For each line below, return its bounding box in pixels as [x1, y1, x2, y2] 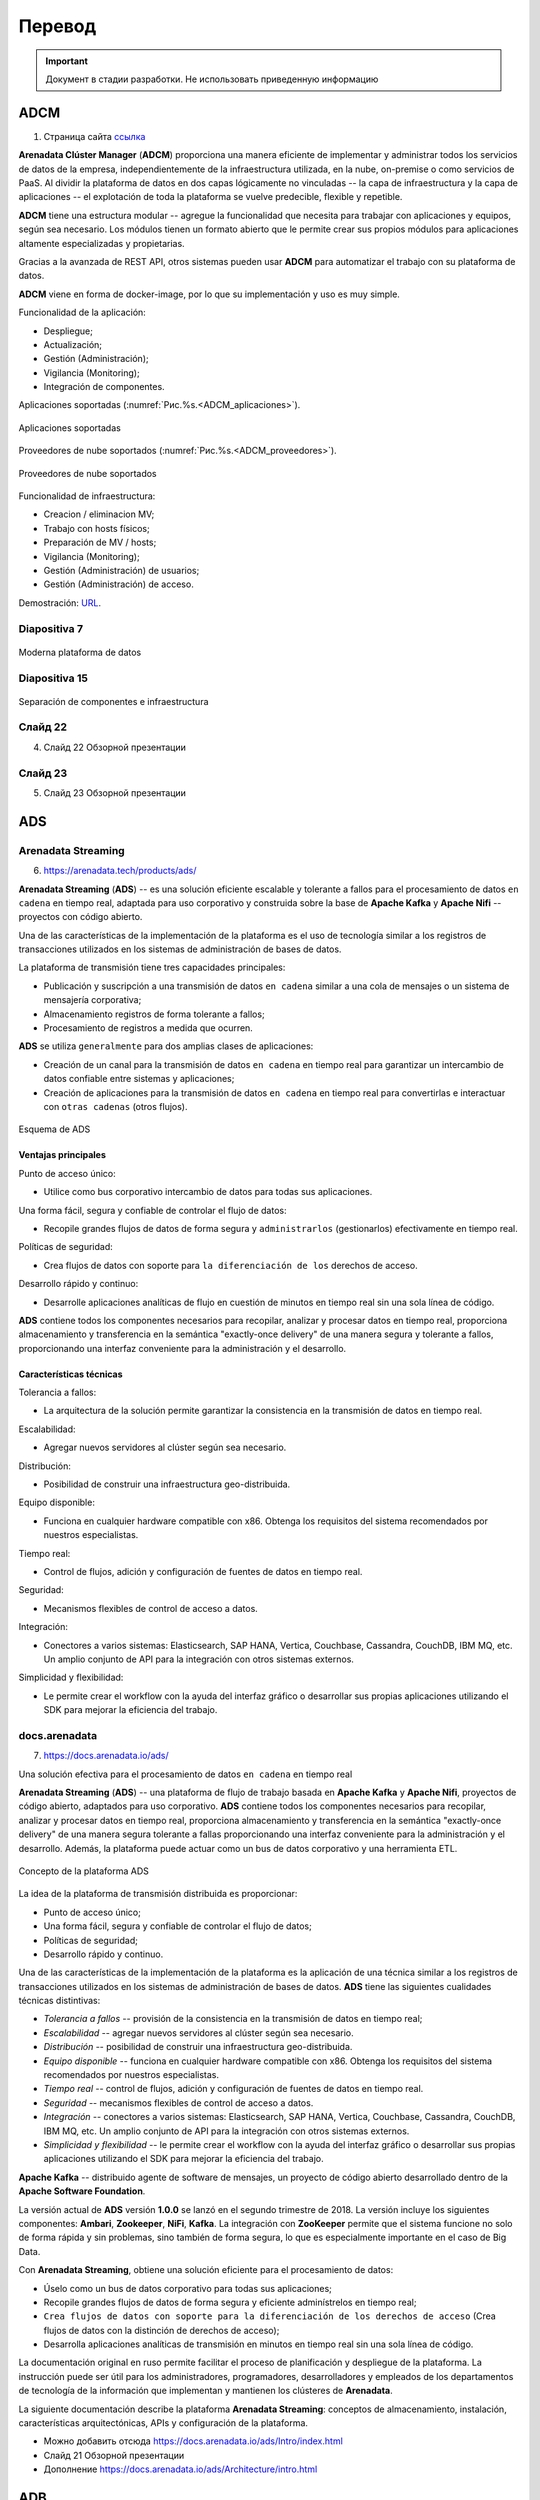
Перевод [18, 15, 97, 37]
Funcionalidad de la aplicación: [18, 306, 147, 319]
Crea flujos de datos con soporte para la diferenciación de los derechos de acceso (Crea [43, 2310, 497, 2322]
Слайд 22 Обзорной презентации [43, 741, 187, 753]
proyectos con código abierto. [18, 911, 143, 923]
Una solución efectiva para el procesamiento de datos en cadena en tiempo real [18, 1768, 353, 1780]
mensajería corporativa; [43, 994, 142, 1006]
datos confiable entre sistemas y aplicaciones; [43, 1073, 235, 1085]
